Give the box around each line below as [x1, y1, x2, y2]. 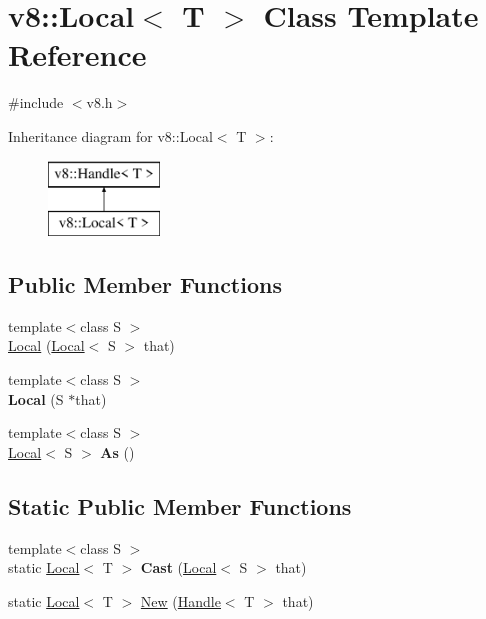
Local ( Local [8, 335, 85, 356]
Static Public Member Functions [8, 490, 352, 521]
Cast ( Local [140, 557, 217, 578]
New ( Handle [140, 590, 221, 611]
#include [8, 92, 64, 113]
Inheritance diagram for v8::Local [8, 125, 213, 146]
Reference [8, 34, 147, 75]
